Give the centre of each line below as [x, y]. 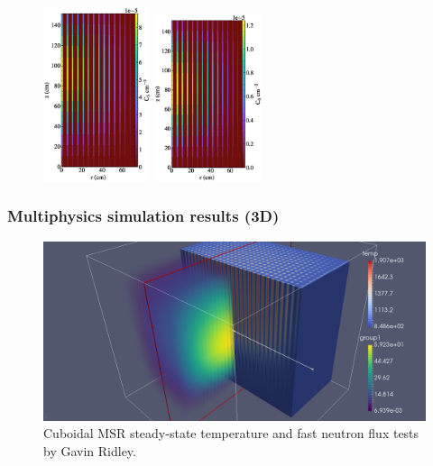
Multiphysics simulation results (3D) [143, 216]
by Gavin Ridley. [90, 450]
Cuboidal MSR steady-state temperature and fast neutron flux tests [231, 433]
